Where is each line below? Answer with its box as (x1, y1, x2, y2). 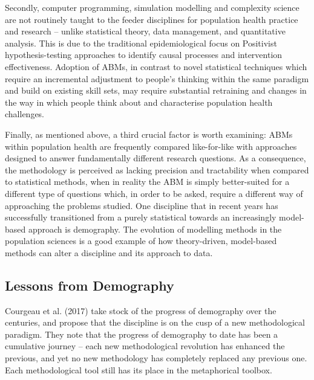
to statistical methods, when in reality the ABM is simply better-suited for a (5, 175, 290, 188)
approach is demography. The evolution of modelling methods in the (28, 222, 282, 235)
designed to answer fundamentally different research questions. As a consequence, (5, 152, 306, 164)
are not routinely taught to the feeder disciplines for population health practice (5, 13, 298, 25)
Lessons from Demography (5, 275, 174, 294)
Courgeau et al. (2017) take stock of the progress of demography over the (5, 304, 276, 317)
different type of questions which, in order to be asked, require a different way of (5, 187, 303, 199)
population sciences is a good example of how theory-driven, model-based (5, 234, 277, 247)
